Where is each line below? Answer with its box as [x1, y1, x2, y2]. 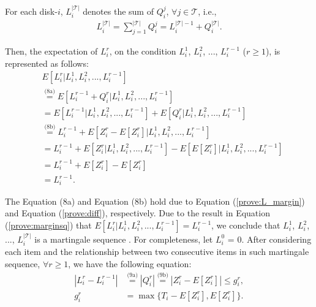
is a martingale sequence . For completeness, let [34, 232, 213, 245]
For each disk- [5, 4, 58, 17]
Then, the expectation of [5, 45, 98, 58]
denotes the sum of [83, 4, 154, 17]
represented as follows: [5, 56, 89, 69]
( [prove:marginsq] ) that [5, 219, 92, 232]
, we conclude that [211, 219, 280, 232]
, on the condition [109, 45, 176, 58]
